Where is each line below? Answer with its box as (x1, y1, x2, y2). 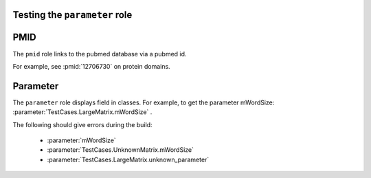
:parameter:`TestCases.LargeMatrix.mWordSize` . (12, 108, 153, 116)
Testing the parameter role (12, 9, 133, 21)
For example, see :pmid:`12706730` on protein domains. (12, 62, 171, 70)
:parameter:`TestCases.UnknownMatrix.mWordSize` (47, 146, 194, 154)
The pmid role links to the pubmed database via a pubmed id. (12, 49, 187, 58)
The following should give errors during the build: (12, 120, 153, 129)
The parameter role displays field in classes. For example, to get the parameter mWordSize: (12, 98, 275, 107)
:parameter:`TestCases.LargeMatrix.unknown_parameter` (47, 155, 210, 164)
